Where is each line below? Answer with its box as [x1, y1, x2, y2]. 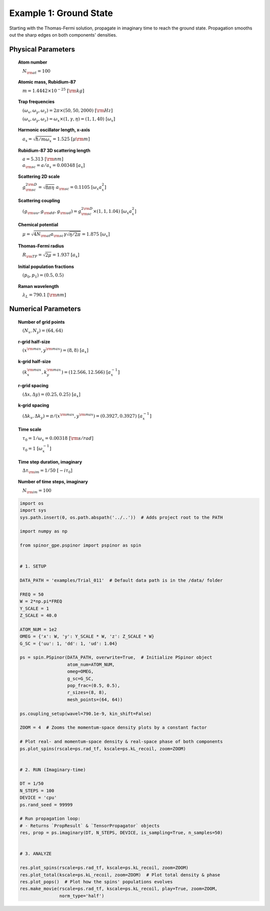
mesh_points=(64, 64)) [67, 697, 123, 702]
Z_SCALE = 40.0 [19, 613, 57, 619]
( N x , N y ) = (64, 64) [22, 328, 63, 335]
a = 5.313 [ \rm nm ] [22, 156, 63, 162]
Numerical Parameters [9, 305, 81, 313]
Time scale [18, 426, 42, 433]
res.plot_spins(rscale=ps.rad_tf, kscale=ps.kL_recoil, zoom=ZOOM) [19, 865, 189, 871]
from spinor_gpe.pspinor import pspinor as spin [19, 542, 141, 548]
